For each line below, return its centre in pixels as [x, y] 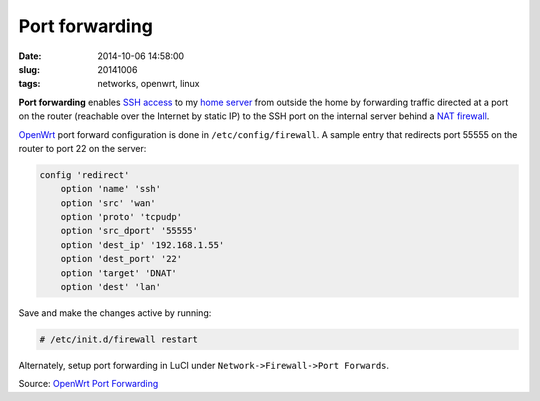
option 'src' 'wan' [108, 203]
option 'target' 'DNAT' [118, 273]
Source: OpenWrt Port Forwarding [88, 384]
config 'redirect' [84, 174]
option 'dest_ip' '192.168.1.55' [142, 244]
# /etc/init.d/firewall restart [119, 339]
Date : [30, 56]
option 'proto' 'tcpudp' [121, 217]
